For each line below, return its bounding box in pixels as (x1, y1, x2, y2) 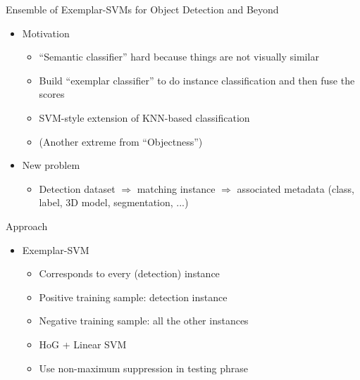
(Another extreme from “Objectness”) (39, 134, 203, 148)
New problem (22, 158, 80, 172)
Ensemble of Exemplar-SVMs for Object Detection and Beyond (6, 2, 279, 16)
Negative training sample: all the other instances (39, 313, 249, 328)
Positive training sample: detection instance (39, 289, 228, 304)
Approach (6, 218, 48, 233)
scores (39, 87, 65, 101)
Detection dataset (39, 181, 116, 196)
